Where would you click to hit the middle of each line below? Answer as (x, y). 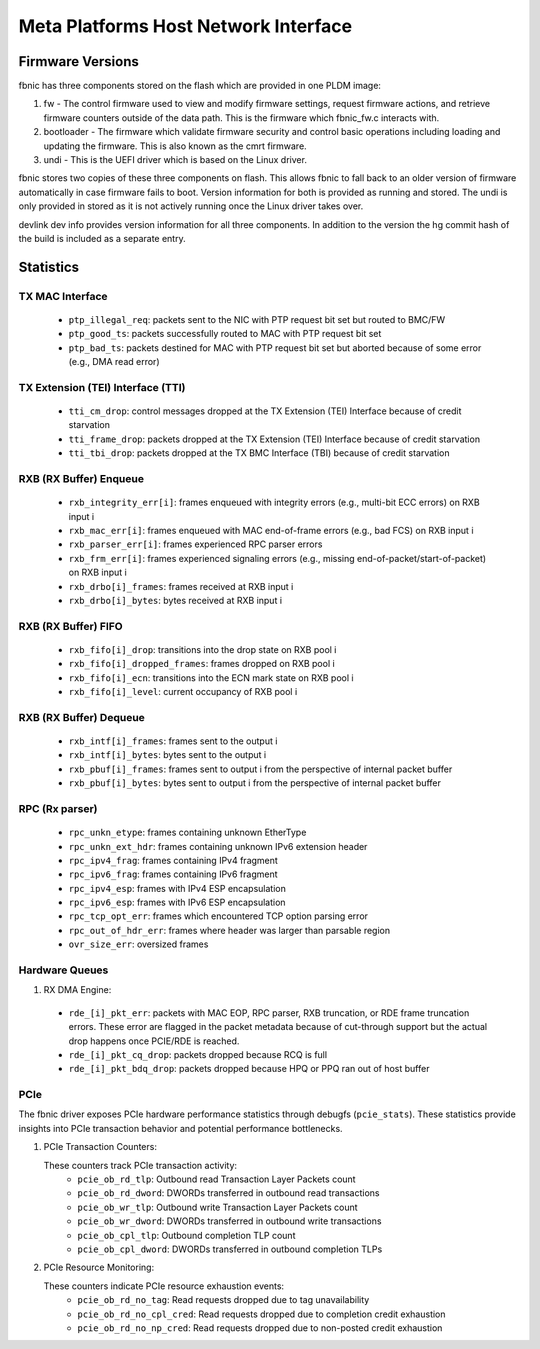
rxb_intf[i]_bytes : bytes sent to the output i (167, 755)
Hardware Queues (63, 970)
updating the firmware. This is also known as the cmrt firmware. (175, 146)
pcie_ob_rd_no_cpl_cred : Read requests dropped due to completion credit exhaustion (261, 1314)
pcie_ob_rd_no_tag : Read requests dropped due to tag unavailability (223, 1300)
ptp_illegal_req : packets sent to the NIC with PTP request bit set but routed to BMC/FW (257, 319)
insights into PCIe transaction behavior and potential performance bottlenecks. (181, 1128)
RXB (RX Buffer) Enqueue (81, 478)
